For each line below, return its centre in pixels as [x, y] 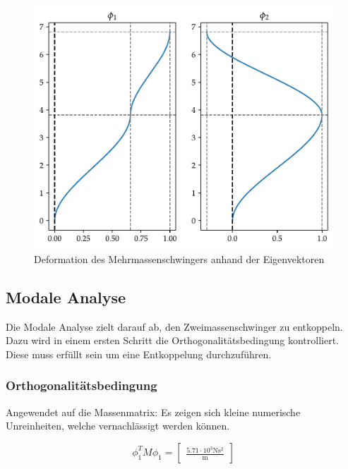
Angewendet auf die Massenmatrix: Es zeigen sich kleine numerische [153, 412]
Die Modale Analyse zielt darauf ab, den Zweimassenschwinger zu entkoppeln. [174, 326]
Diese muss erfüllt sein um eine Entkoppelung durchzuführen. [139, 354]
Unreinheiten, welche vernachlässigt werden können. [118, 426]
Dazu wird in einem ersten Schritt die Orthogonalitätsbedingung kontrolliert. [172, 340]
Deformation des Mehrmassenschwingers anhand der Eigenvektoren [179, 258]
